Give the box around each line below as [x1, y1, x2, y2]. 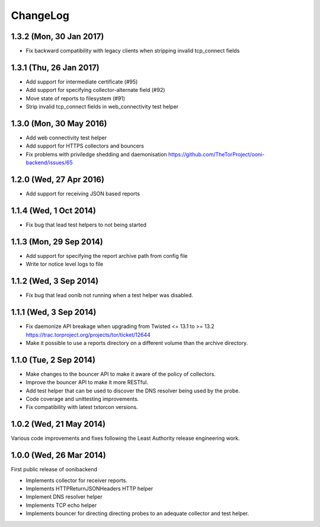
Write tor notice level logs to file [25, 261, 104, 268]
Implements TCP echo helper [25, 502, 97, 509]
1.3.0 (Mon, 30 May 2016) [11, 119, 107, 129]
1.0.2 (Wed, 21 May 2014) [11, 419, 106, 429]
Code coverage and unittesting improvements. [25, 395, 139, 403]
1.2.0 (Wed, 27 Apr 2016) [11, 175, 105, 185]
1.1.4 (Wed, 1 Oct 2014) [11, 205, 96, 216]
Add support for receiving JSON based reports [25, 190, 140, 197]
